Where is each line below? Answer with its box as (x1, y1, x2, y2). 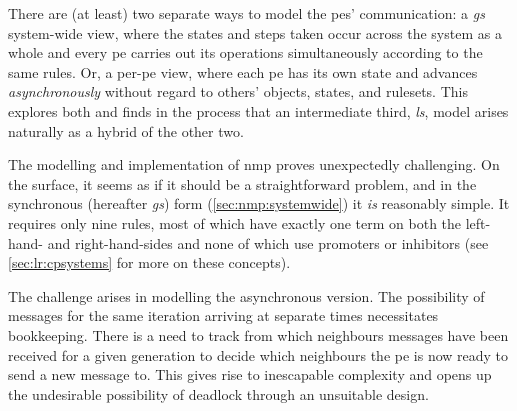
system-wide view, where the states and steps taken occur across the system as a (8, 22, 502, 43)
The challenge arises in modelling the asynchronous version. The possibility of (8, 285, 485, 306)
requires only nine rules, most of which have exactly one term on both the (8, 212, 462, 233)
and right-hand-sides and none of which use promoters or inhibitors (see (47, 232, 489, 253)
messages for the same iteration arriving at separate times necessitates (8, 305, 439, 326)
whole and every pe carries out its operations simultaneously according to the (8, 42, 483, 63)
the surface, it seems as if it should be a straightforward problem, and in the (8, 173, 477, 194)
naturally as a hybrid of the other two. (8, 120, 244, 141)
